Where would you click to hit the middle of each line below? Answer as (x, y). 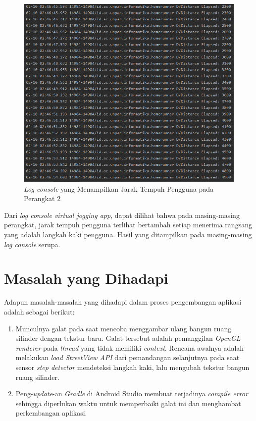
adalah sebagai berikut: (39, 311)
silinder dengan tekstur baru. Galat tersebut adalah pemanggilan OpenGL (128, 338)
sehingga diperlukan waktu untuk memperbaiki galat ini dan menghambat (128, 403)
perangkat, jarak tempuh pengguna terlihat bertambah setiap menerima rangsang (128, 225)
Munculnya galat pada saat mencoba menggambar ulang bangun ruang (124, 328)
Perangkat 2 (42, 198)
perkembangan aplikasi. (51, 413)
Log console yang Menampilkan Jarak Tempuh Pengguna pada (119, 188)
